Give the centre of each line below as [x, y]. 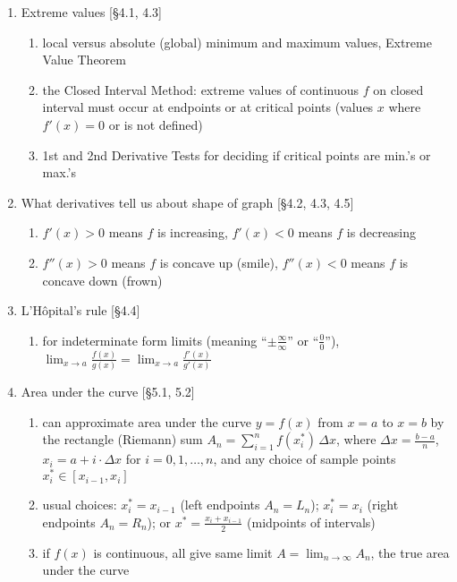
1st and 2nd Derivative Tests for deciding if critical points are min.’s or [237, 154]
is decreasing [381, 232]
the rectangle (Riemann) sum [123, 439]
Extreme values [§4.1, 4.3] [91, 12]
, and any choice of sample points [305, 459]
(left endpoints [220, 505]
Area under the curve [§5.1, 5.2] [108, 392]
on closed [398, 89]
